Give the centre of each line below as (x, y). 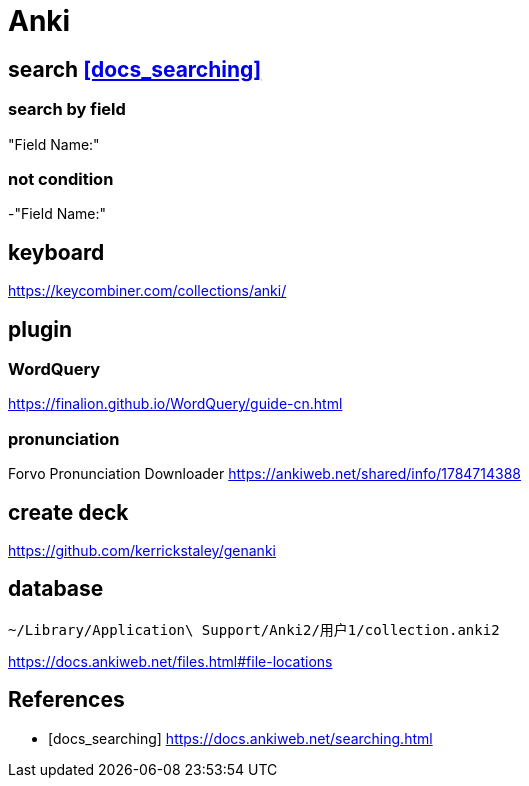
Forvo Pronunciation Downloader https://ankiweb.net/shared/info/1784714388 (264, 474)
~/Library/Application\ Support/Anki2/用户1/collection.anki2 (254, 629)
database (56, 589)
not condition (61, 178)
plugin (40, 329)
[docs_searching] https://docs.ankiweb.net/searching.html (240, 738)
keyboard (56, 252)
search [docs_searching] (135, 69)
